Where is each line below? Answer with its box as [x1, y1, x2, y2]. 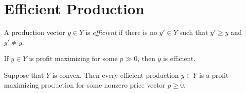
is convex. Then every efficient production [52, 69, 179, 80]
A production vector [4, 27, 65, 37]
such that [179, 27, 208, 37]
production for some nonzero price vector [41, 79, 165, 90]
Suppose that [4, 69, 44, 80]
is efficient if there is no [85, 27, 157, 37]
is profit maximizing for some [29, 53, 118, 63]
